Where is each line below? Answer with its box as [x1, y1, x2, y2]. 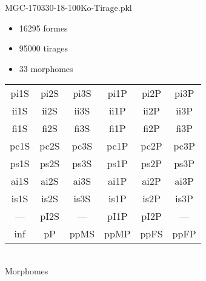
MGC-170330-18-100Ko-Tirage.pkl [5, 1, 132, 13]
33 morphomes [19, 62, 73, 74]
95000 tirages [19, 42, 68, 55]
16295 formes [19, 21, 68, 34]
